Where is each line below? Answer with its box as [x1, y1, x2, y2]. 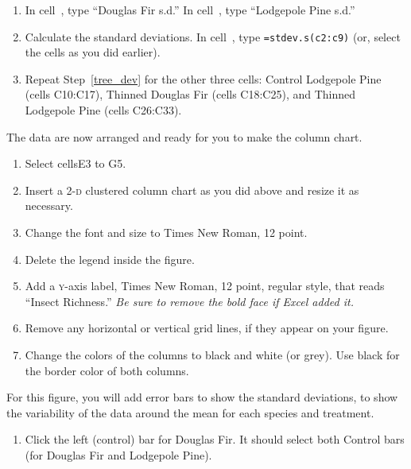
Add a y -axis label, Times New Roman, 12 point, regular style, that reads [25, 277, 385, 294]
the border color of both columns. [25, 362, 189, 378]
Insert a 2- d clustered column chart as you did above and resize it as [25, 181, 359, 198]
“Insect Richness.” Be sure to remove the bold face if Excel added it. [25, 293, 354, 309]
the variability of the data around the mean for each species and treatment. [6, 404, 374, 421]
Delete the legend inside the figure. [25, 250, 195, 267]
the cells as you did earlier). [25, 44, 161, 60]
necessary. [25, 197, 73, 214]
